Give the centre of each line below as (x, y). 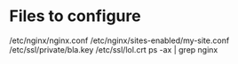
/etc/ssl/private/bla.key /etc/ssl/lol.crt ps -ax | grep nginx (114, 49)
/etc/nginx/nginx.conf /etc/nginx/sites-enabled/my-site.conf (119, 40)
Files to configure (75, 16)
